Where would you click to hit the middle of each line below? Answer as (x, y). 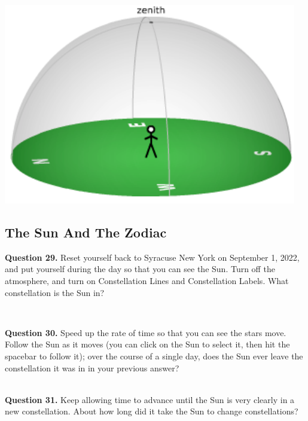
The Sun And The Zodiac (86, 232)
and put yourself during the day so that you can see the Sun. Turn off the (140, 269)
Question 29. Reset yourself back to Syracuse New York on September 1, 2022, (152, 257)
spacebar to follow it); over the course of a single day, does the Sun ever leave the (154, 356)
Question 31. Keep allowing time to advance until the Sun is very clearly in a (150, 399)
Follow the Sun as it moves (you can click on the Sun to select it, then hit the (147, 344)
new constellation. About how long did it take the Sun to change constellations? (152, 411)
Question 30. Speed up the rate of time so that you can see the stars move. (146, 332)
